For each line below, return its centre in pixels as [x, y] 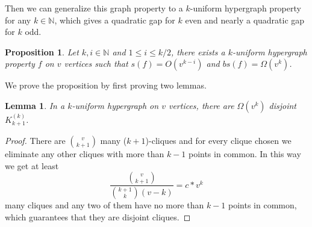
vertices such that [96, 64]
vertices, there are [201, 105]
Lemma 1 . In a [35, 105]
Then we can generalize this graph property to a [94, 8]
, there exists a [198, 51]
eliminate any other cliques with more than [85, 154]
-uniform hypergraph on [115, 105]
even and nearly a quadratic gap [245, 20]
